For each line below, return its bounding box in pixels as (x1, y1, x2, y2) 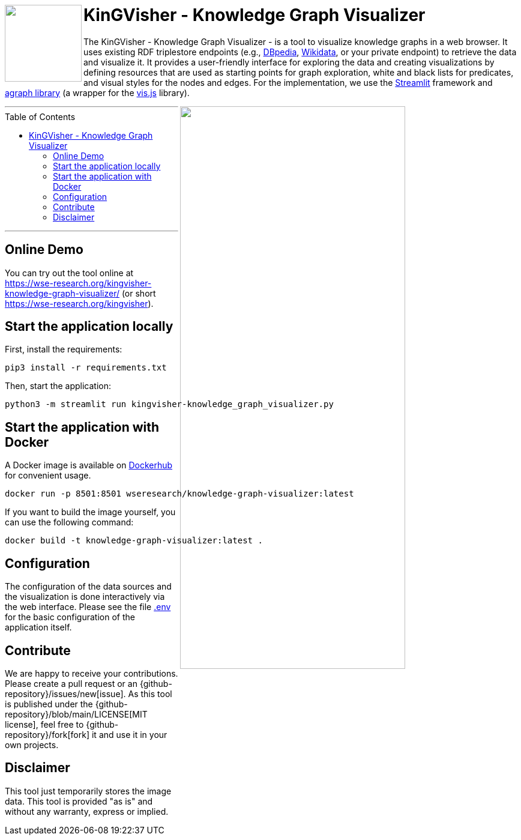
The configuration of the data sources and (5, 581, 172, 592)
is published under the (5, 698, 93, 709)
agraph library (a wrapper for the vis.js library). (5, 87, 190, 98)
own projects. (5, 739, 59, 750)
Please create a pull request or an (5, 678, 137, 689)
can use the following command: (5, 517, 134, 528)
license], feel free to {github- (5, 719, 119, 730)
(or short (121, 288, 156, 298)
